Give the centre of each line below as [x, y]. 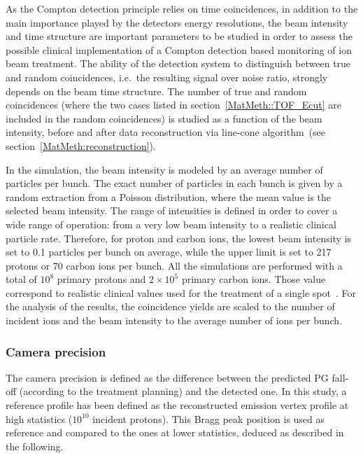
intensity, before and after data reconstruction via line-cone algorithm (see [166, 132]
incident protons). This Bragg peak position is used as [209, 418]
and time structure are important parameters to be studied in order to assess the [179, 36]
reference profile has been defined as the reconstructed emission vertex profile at [177, 405]
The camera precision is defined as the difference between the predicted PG [167, 377]
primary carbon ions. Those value [254, 279]
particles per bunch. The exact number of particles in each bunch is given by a [174, 183]
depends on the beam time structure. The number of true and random [156, 91]
